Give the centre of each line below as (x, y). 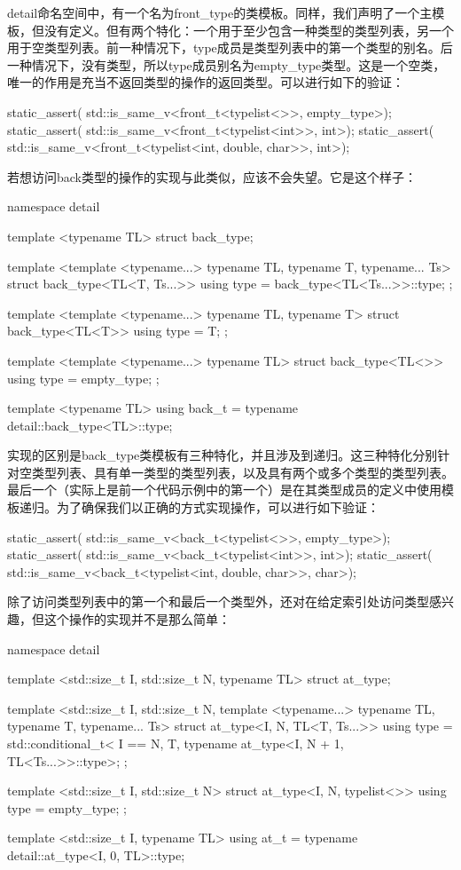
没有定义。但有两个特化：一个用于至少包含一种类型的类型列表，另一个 (249, 30)
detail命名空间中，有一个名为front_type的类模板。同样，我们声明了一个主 (220, 12)
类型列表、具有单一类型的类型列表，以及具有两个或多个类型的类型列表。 (242, 472)
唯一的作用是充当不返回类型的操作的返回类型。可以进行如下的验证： (206, 82)
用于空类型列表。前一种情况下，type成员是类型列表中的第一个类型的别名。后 (230, 47)
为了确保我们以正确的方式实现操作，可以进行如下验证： (218, 507)
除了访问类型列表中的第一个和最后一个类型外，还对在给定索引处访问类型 (218, 601)
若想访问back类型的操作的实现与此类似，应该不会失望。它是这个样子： (212, 176)
